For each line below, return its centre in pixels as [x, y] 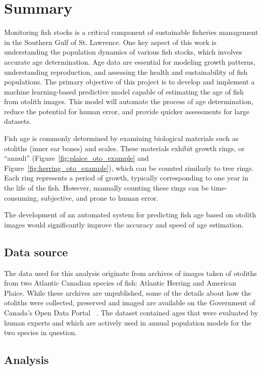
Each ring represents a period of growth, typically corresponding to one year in [126, 178]
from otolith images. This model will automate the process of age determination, [129, 101]
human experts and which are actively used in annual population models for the [128, 322]
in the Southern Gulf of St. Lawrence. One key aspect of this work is [110, 42]
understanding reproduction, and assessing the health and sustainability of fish [126, 72]
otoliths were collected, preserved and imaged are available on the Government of [130, 303]
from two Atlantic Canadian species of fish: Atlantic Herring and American [120, 283]
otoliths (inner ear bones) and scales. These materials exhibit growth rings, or [124, 148]
